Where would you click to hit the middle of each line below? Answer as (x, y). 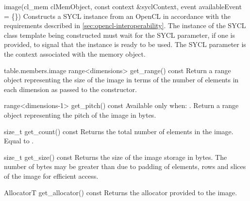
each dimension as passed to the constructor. (70, 89)
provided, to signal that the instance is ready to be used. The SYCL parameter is (125, 44)
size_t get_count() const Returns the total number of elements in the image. (119, 131)
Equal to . (19, 141)
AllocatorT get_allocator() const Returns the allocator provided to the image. (121, 192)
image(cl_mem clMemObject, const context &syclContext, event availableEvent (123, 6)
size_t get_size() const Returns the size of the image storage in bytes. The (116, 157)
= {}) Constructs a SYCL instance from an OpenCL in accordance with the (117, 16)
